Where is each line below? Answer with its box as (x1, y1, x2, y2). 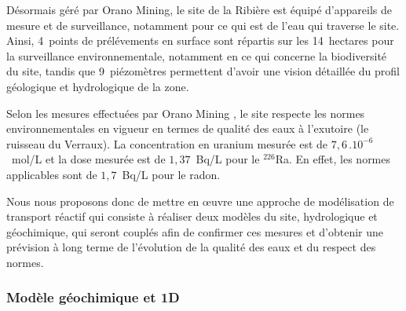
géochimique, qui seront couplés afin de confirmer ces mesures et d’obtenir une (6, 223, 384, 240)
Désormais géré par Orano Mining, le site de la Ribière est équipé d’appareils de (6, 2, 392, 17)
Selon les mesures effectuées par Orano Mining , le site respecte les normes (6, 104, 365, 121)
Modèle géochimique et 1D (6, 287, 180, 307)
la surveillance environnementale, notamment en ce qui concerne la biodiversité (6, 47, 387, 64)
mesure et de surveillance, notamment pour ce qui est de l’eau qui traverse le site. (6, 16, 400, 33)
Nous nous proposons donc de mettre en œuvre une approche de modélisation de (6, 192, 394, 209)
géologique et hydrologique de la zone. (6, 78, 189, 94)
